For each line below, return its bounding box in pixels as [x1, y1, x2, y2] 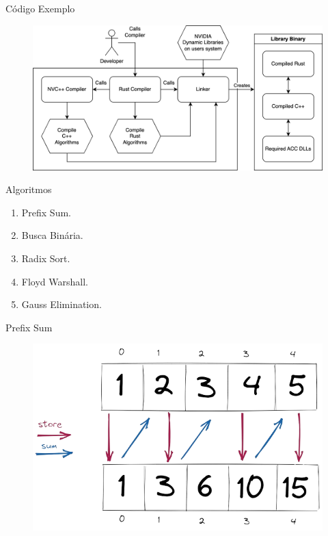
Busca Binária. [21, 228, 83, 242]
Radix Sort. [21, 251, 70, 265]
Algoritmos [5, 182, 52, 196]
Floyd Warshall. [21, 274, 88, 288]
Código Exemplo [5, 1, 75, 15]
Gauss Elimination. [21, 297, 102, 311]
